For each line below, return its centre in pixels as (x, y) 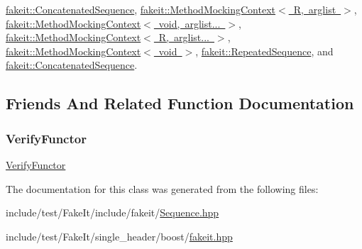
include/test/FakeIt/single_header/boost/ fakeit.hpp (119, 236)
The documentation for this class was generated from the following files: (162, 188)
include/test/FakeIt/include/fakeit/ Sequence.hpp (113, 212)
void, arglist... (190, 23)
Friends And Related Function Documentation (180, 103)
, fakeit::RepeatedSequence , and (264, 51)
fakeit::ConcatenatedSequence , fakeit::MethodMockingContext (141, 9)
